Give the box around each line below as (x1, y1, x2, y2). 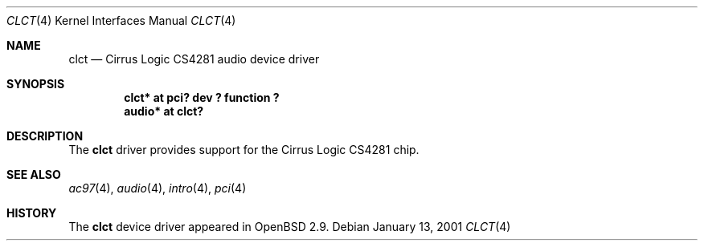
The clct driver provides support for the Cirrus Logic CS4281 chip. (68, 143, 420, 156)
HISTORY (6, 206, 57, 220)
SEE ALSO (6, 168, 61, 181)
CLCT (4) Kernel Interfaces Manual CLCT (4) (6, 14, 236, 27)
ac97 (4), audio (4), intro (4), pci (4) (68, 181, 247, 195)
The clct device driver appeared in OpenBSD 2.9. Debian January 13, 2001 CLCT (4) (68, 220, 511, 233)
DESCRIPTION (6, 129, 84, 143)
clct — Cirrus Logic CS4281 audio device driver (68, 52, 320, 66)
